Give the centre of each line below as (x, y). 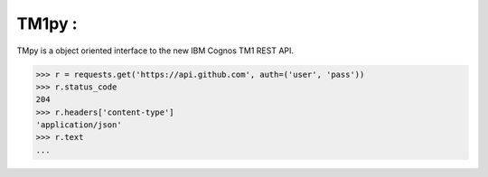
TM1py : (47, 23)
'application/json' (79, 125)
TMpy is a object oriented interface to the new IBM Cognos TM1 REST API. (155, 51)
